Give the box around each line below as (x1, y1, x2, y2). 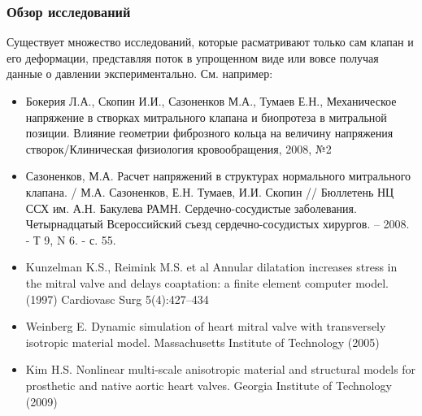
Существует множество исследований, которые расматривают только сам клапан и (7, 33, 414, 50)
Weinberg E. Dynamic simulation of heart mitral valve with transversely (25, 318, 386, 335)
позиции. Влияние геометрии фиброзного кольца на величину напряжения (25, 124, 394, 141)
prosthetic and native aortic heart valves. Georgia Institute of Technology (25, 376, 392, 393)
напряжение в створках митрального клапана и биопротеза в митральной (25, 108, 387, 125)
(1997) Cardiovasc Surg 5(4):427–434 (25, 290, 209, 307)
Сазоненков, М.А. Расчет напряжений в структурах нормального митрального (25, 167, 411, 184)
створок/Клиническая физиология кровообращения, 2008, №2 (25, 140, 332, 157)
